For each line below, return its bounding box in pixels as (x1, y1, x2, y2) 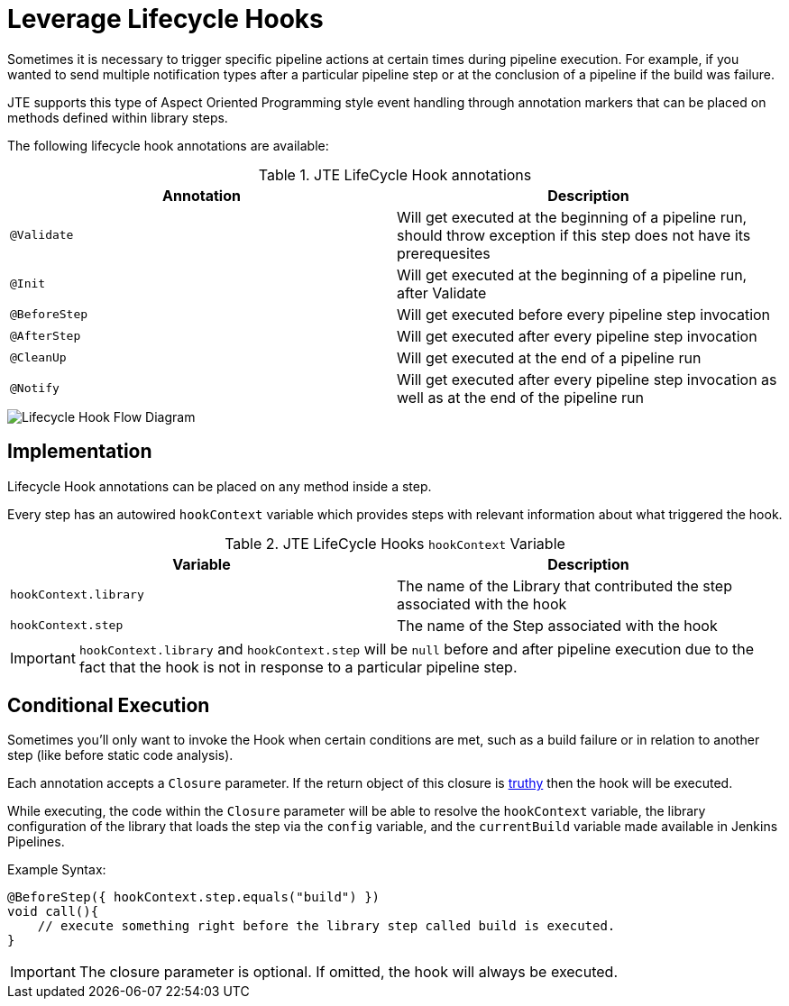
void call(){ (7, 904, 99, 919)
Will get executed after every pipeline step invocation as (397, 370, 777, 389)
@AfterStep (10, 329, 81, 343)
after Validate (397, 283, 487, 302)
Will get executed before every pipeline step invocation (397, 305, 771, 324)
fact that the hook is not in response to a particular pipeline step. (78, 657, 518, 676)
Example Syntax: (7, 862, 106, 878)
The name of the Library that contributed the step (397, 576, 732, 595)
